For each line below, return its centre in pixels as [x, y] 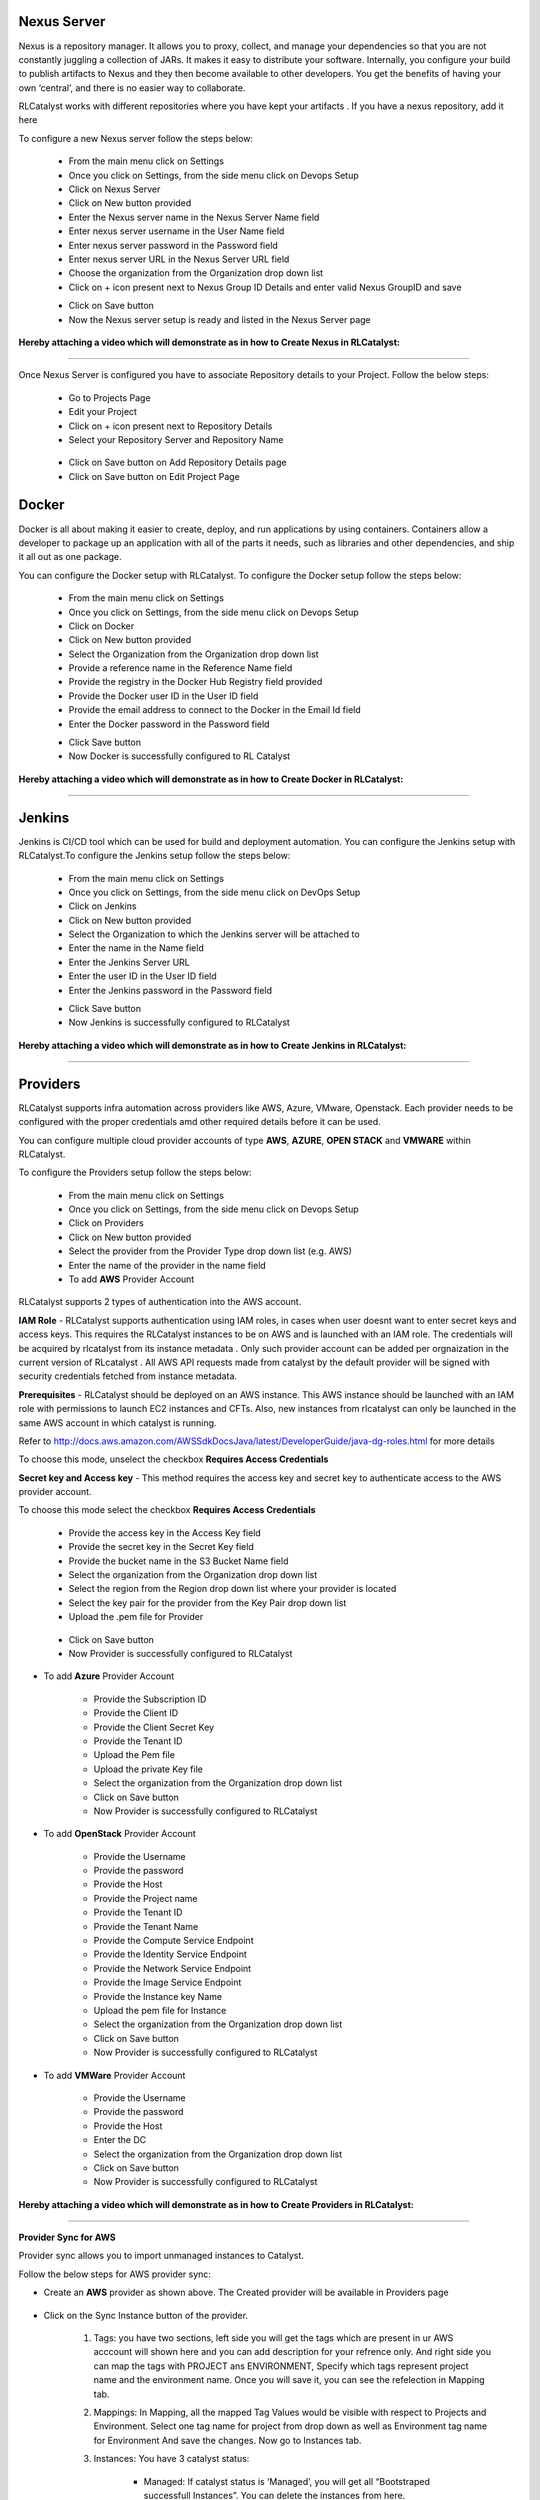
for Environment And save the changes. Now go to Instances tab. [227, 2440]
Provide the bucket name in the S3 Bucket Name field [178, 1561]
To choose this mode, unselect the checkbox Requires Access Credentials [173, 1459]
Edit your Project [102, 412]
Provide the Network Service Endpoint [172, 1968]
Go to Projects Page [109, 397]
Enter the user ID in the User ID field [142, 976]
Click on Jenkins [102, 906]
